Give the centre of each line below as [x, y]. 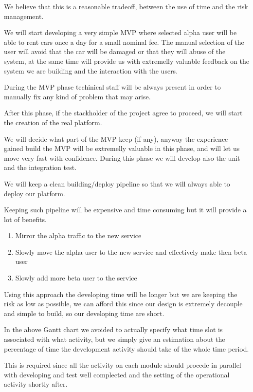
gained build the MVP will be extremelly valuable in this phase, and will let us [122, 148]
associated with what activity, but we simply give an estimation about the [115, 339]
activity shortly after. [36, 384]
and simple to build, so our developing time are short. [84, 313]
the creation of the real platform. [53, 122]
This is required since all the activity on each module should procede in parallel [123, 365]
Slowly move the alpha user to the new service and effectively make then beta [131, 252]
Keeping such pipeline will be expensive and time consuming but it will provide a [125, 210]
